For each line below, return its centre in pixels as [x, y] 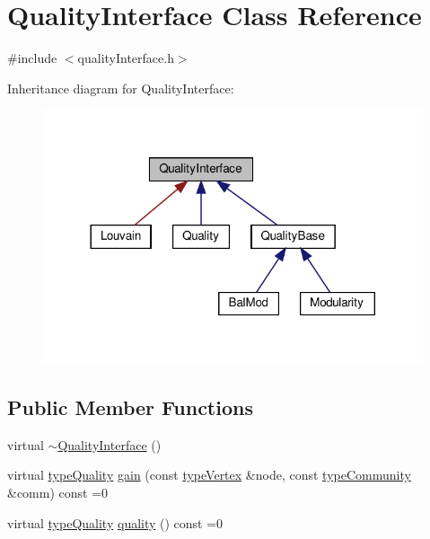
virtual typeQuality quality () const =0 [115, 522]
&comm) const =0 [58, 492]
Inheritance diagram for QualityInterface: [121, 88]
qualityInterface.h [126, 58]
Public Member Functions [130, 406]
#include [32, 58]
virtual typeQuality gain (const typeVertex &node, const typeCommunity [209, 475]
